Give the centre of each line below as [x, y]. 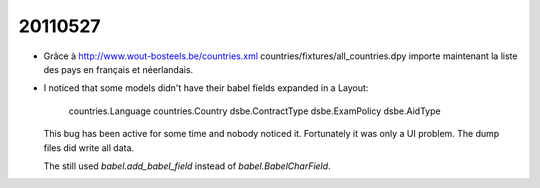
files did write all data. [89, 147]
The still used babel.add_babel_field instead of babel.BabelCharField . [187, 166]
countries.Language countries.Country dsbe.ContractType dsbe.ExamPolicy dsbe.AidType [254, 111]
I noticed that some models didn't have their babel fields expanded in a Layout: [206, 88]
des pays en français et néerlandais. [118, 69]
